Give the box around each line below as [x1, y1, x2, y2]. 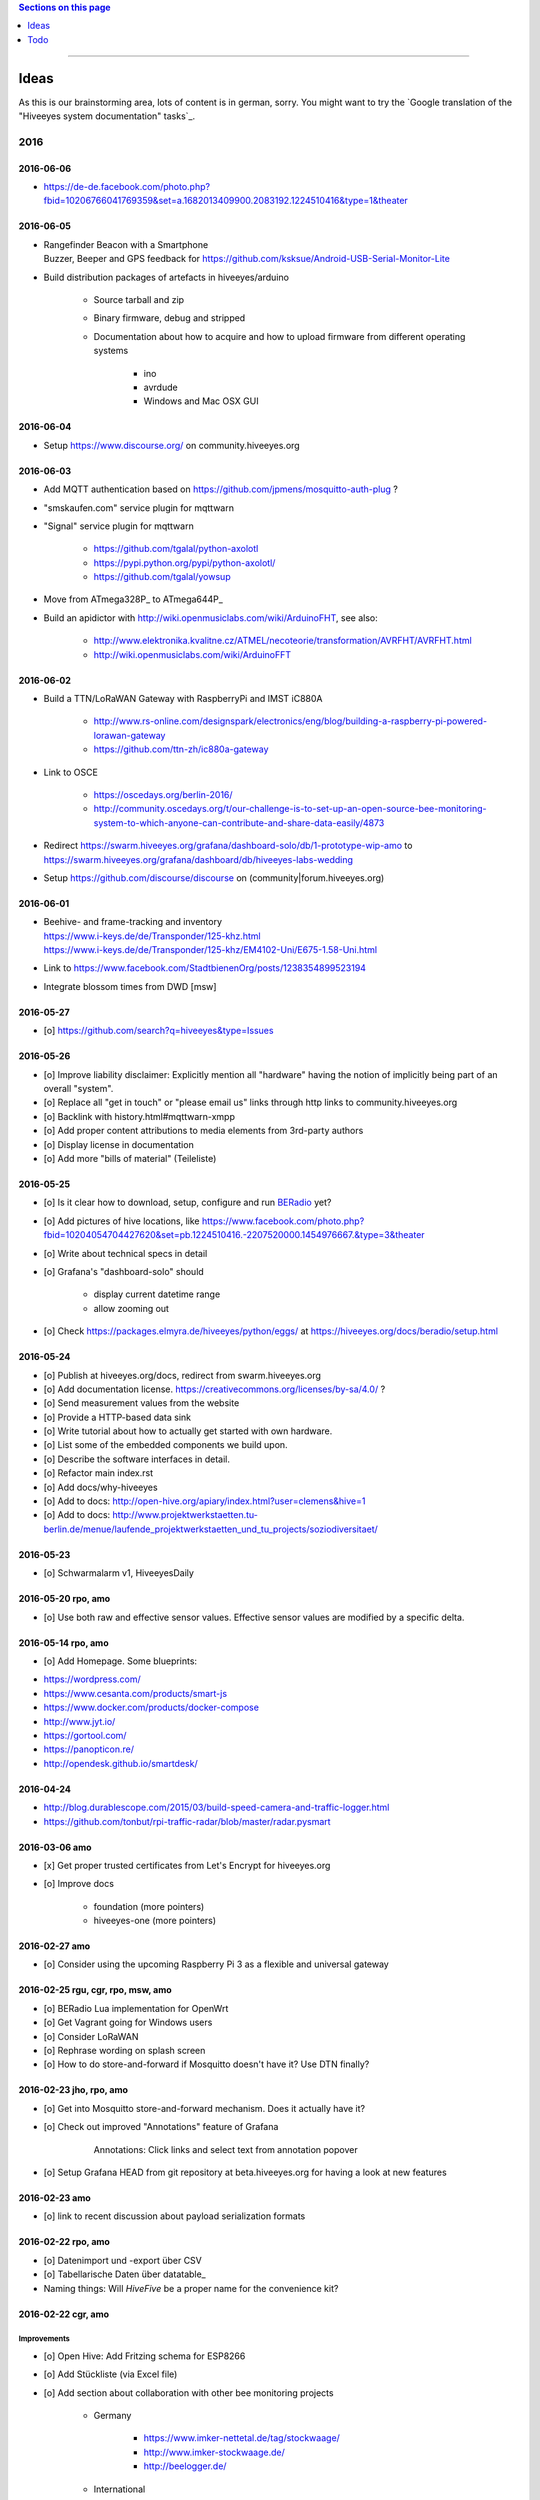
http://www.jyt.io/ [43, 1715, 116, 1727]
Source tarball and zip [93, 293, 185, 305]
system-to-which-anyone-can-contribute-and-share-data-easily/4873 [93, 816, 385, 829]
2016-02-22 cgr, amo [18, 2308, 110, 2320]
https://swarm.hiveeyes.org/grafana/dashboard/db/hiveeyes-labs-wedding [43, 853, 354, 865]
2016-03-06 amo [18, 1841, 92, 1853]
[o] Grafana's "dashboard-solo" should [43, 1265, 204, 1277]
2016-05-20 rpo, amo [18, 1593, 111, 1605]
